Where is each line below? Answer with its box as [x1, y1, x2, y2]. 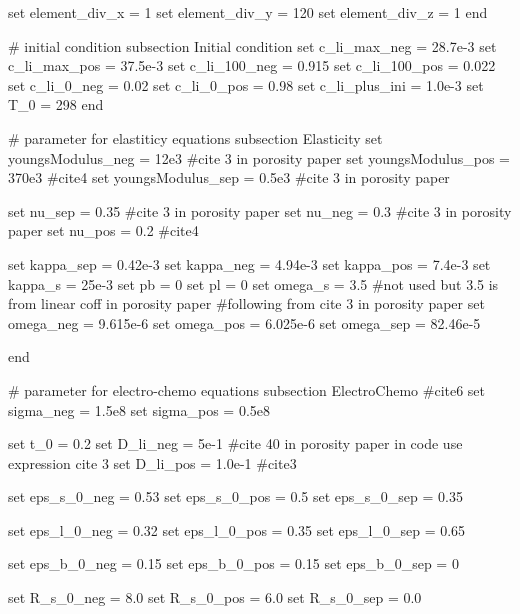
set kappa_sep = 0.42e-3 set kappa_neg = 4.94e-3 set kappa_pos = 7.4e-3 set [8, 253, 491, 274]
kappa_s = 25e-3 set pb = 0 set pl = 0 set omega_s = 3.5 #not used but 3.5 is [8, 273, 499, 294]
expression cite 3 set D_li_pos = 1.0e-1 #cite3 [8, 452, 297, 473]
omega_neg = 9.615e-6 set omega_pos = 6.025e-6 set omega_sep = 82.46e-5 [8, 312, 481, 333]
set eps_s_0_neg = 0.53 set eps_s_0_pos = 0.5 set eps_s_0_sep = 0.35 [8, 486, 463, 507]
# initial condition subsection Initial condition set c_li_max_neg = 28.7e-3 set [8, 35, 497, 56]
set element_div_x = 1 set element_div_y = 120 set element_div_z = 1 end [8, 2, 488, 22]
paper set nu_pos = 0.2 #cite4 [8, 220, 199, 241]
